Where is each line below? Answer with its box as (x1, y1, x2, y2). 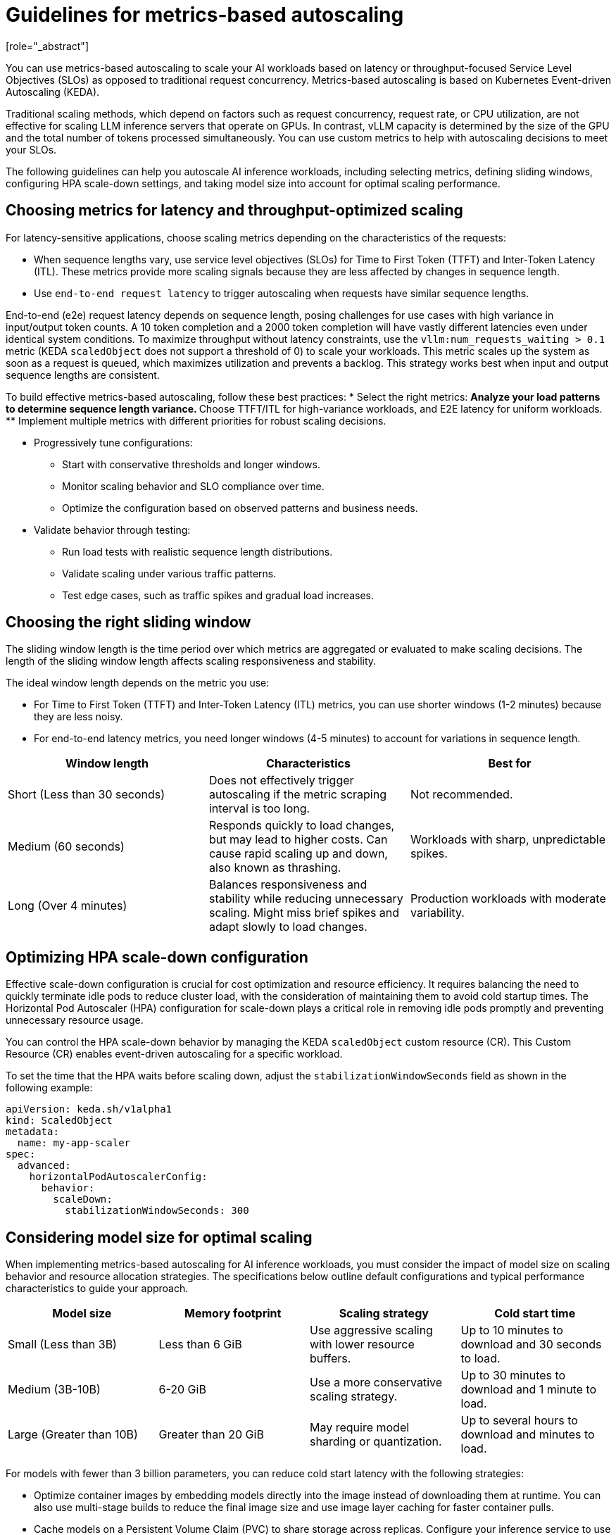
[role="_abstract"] (6, 39, 89, 52)
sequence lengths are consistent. (6, 368, 160, 381)
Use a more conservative (310, 1375, 443, 1390)
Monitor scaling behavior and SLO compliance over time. (62, 480, 325, 492)
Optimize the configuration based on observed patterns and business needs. (62, 501, 418, 514)
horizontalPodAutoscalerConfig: (29, 1171, 208, 1183)
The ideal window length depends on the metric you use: (6, 677, 270, 689)
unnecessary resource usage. (6, 1014, 144, 1027)
